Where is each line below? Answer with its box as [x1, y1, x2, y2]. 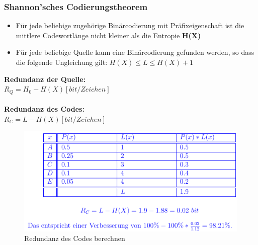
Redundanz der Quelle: [4, 73, 86, 84]
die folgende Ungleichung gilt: [16, 57, 108, 67]
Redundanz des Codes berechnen [24, 233, 125, 243]
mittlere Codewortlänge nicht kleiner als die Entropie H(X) [16, 30, 201, 40]
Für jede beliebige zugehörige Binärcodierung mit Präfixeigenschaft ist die [16, 20, 244, 31]
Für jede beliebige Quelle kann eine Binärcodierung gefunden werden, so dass [16, 47, 254, 57]
